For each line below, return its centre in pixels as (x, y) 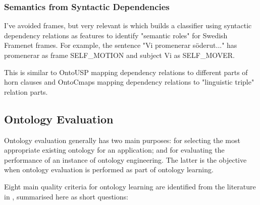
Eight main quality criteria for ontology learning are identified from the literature (130, 186)
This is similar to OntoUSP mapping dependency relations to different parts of (126, 72)
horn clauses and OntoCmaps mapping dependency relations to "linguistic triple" (129, 82)
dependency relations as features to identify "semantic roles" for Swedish (116, 35)
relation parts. (26, 91)
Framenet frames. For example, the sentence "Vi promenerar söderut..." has (121, 45)
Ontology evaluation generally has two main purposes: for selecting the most (122, 140)
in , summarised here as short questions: (66, 196)
